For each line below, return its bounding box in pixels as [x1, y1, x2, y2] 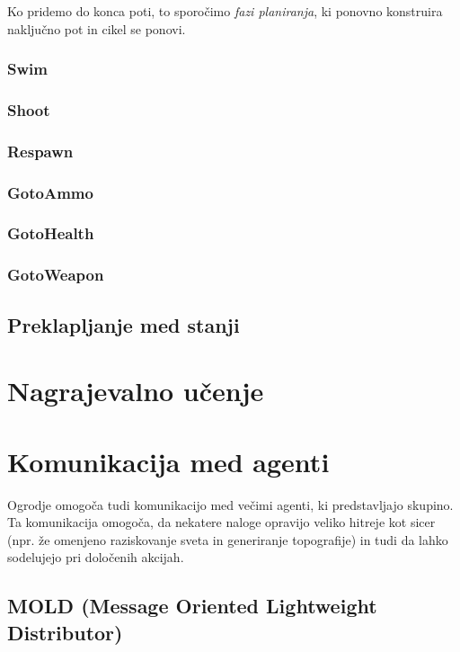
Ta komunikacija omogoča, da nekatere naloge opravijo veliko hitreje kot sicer [7, 513, 436, 531]
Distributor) [7, 618, 123, 646]
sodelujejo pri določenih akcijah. [7, 548, 184, 567]
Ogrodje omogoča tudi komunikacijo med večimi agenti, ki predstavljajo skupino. [7, 495, 454, 514]
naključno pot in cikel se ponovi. [7, 19, 186, 38]
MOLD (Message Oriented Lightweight [7, 592, 377, 620]
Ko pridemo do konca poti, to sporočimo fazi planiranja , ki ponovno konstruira [7, 2, 443, 20]
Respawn [7, 139, 74, 162]
